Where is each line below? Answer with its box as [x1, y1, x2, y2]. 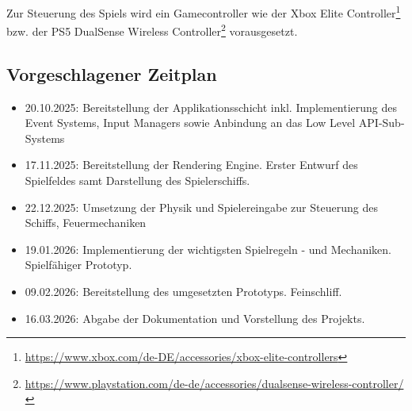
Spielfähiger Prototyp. [25, 256, 132, 273]
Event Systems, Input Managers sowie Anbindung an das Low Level [25, 114, 356, 131]
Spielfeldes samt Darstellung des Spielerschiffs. [25, 172, 250, 189]
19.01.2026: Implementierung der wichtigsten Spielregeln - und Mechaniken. [25, 240, 392, 257]
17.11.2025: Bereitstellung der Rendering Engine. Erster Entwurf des [25, 156, 358, 173]
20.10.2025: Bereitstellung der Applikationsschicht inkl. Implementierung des [25, 98, 398, 115]
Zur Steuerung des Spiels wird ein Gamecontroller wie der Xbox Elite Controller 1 [6, 2, 401, 21]
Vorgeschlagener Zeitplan [6, 61, 217, 86]
